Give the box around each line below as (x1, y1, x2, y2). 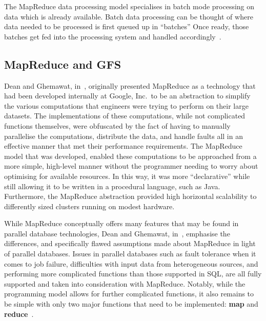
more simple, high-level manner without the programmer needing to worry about (4, 161, 258, 171)
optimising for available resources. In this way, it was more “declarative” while (4, 170, 250, 181)
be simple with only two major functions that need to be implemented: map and (4, 298, 258, 309)
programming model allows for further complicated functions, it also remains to (4, 288, 254, 299)
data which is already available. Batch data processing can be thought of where (4, 11, 253, 22)
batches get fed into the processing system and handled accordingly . (4, 31, 221, 42)
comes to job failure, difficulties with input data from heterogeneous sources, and (4, 258, 258, 269)
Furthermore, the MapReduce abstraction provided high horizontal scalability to (4, 191, 257, 202)
